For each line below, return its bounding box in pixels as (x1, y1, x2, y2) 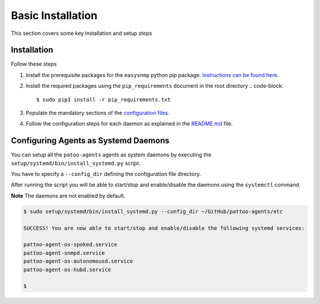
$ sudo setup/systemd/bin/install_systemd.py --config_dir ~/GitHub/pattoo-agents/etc (23, 208, 283, 215)
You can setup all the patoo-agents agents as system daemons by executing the (11, 151, 212, 158)
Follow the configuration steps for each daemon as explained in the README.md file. (25, 120, 233, 127)
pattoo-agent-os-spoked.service (23, 241, 118, 248)
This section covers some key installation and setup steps (11, 30, 152, 37)
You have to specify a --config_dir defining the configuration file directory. (11, 171, 201, 178)
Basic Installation (11, 9, 98, 22)
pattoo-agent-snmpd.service (23, 249, 105, 256)
